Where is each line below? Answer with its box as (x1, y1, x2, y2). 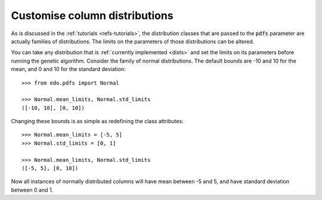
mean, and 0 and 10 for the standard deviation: (11, 65, 126, 73)
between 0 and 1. (11, 186, 54, 193)
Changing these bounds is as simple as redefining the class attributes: (11, 118, 184, 125)
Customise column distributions (11, 9, 174, 22)
